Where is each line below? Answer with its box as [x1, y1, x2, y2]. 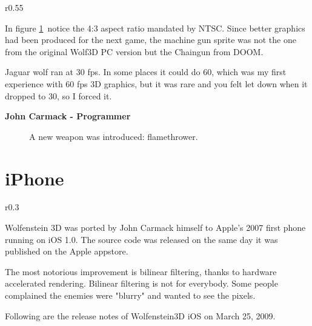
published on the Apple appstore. [5, 245, 128, 258]
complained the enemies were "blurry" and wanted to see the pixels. [5, 289, 256, 302]
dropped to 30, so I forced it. [5, 89, 112, 102]
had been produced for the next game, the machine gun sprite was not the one [5, 33, 296, 46]
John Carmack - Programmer [5, 110, 131, 122]
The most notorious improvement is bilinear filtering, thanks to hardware [5, 265, 277, 278]
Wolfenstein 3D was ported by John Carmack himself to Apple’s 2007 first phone [5, 221, 306, 234]
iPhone [5, 165, 64, 190]
